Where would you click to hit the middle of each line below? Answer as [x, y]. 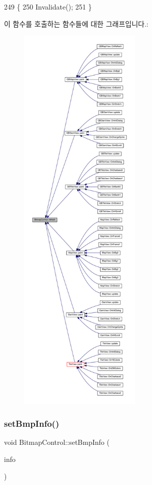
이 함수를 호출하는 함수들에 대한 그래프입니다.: [76, 23]
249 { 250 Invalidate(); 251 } [48, 7]
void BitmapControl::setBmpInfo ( [57, 442]
